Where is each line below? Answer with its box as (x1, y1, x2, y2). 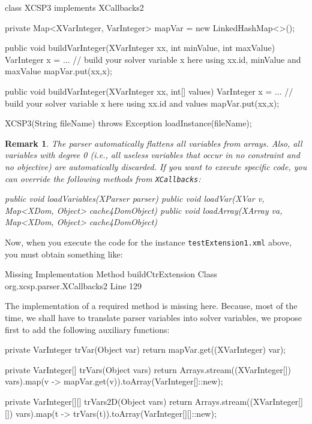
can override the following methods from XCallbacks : (5, 172, 201, 184)
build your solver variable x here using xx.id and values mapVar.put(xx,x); (5, 96, 280, 109)
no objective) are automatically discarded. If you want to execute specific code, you (5, 160, 307, 172)
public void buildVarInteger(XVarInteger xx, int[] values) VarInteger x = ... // (5, 84, 293, 97)
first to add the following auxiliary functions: (5, 323, 170, 335)
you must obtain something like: (5, 247, 123, 260)
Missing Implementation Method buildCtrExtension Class (5, 268, 217, 280)
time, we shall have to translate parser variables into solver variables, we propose (5, 311, 302, 323)
